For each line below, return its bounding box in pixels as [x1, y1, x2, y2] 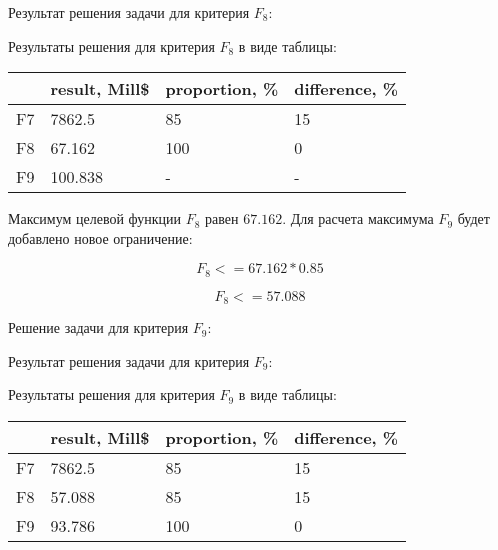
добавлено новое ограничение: [8, 227, 193, 248]
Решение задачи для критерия [8, 317, 189, 338]
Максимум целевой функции [8, 208, 182, 229]
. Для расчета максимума [282, 208, 434, 229]
